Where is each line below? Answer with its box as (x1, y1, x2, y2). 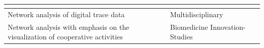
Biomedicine (170, 21, 208, 32)
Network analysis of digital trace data (8, 9, 125, 19)
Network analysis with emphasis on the (8, 21, 129, 32)
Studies (170, 31, 193, 42)
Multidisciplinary (170, 9, 223, 19)
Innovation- (210, 21, 246, 32)
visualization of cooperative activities (8, 31, 123, 42)
